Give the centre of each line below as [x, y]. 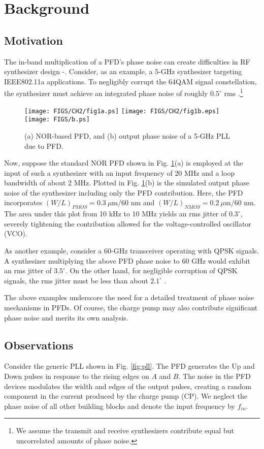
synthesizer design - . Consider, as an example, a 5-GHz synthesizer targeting [123, 71]
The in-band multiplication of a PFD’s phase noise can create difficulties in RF [127, 61]
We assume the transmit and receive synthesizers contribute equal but [125, 430]
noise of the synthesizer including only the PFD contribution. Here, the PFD [124, 192]
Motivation [34, 40]
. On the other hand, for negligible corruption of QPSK [151, 270]
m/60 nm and [133, 202]
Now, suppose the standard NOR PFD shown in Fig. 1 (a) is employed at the [124, 163]
